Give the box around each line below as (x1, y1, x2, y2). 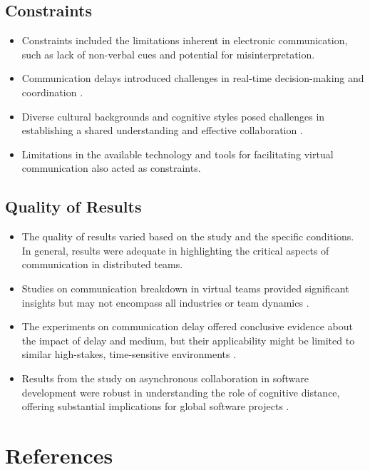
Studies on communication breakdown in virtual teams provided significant (21, 280, 349, 295)
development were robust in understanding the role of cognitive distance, (21, 384, 340, 399)
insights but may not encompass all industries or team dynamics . (21, 295, 309, 310)
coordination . (21, 84, 83, 99)
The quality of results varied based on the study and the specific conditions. (21, 229, 354, 244)
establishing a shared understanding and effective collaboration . (21, 123, 303, 138)
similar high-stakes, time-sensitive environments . (21, 347, 237, 362)
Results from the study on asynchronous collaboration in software (21, 370, 309, 385)
